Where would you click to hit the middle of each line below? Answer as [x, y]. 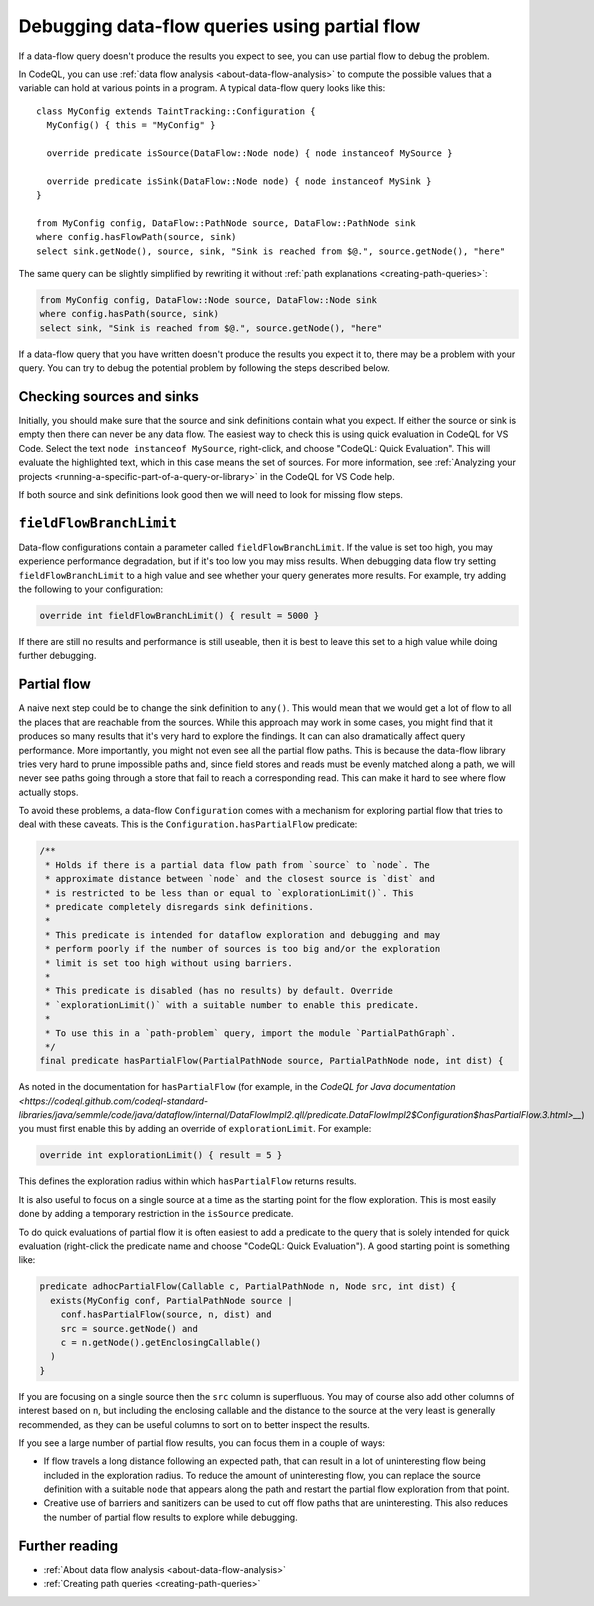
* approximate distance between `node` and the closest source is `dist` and [240, 879]
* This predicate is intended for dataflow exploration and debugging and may [243, 934]
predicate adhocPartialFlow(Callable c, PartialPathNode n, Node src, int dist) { [248, 1286]
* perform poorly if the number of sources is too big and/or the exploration [243, 949]
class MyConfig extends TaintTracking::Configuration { [176, 111]
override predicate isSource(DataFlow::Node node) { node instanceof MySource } [249, 153]
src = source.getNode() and [129, 1328]
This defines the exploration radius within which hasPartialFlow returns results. [187, 1181]
